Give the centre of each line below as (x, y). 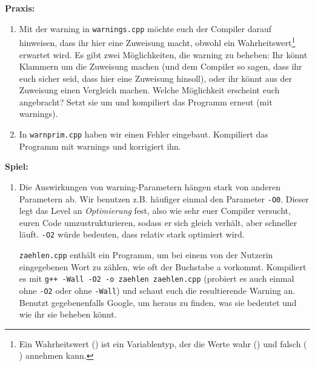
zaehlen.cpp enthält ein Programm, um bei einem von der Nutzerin (146, 255)
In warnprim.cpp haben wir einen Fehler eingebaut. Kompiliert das (144, 134)
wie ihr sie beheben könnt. (68, 314)
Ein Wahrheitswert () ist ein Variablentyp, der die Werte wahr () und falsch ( (163, 343)
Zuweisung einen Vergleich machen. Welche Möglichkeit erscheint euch (149, 90)
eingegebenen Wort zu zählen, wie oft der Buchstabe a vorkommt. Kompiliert (163, 266)
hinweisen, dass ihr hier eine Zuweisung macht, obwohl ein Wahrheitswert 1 (157, 42)
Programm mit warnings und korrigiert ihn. (100, 146)
